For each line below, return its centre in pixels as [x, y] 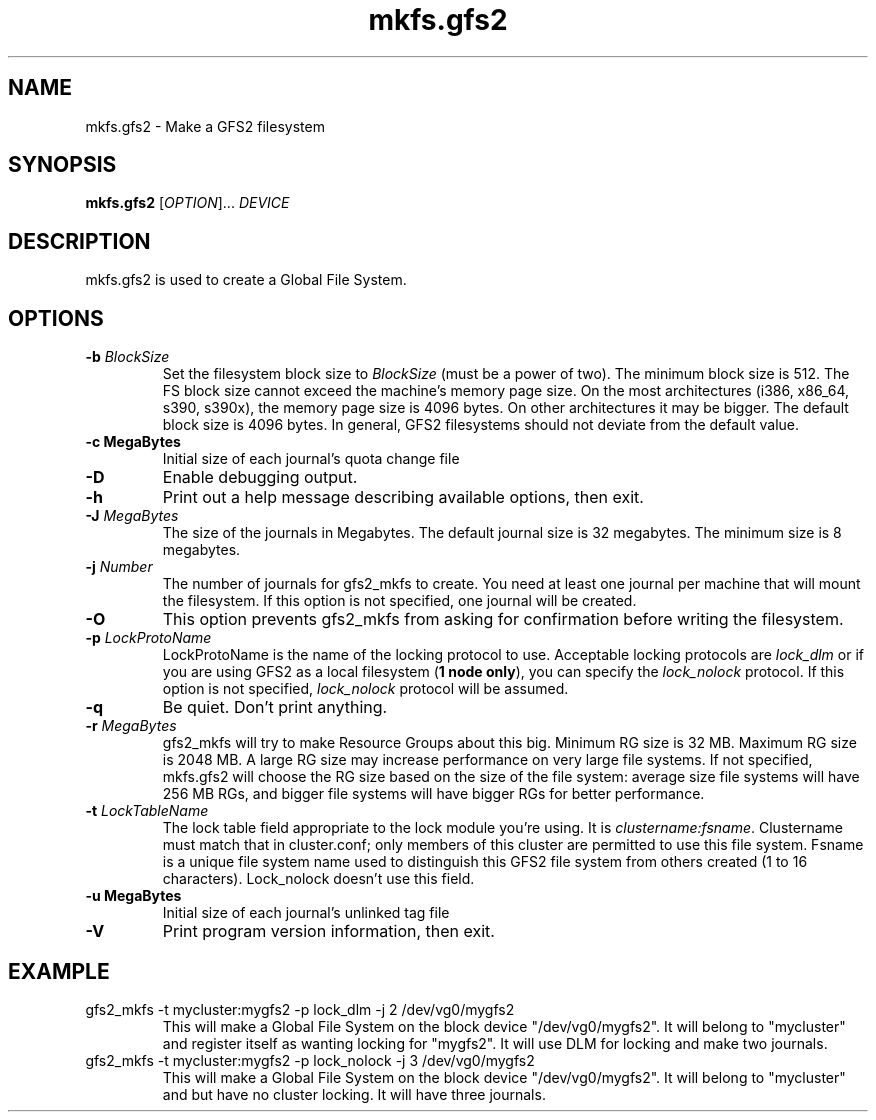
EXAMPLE [59, 971]
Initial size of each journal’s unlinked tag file [306, 913]
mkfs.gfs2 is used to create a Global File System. [246, 280]
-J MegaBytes [132, 516]
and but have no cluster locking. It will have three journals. [354, 1094]
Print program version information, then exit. [328, 931]
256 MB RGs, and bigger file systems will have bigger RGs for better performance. [433, 794]
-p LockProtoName [148, 638]
